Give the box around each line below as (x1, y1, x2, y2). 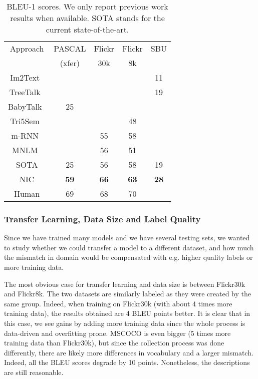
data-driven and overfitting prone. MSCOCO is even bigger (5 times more (4, 327, 231, 338)
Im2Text (10, 72, 40, 83)
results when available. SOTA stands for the (10, 12, 165, 24)
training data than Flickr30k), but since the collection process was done (4, 337, 224, 348)
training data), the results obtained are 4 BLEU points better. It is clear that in (4, 308, 250, 318)
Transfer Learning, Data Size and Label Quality (4, 212, 201, 225)
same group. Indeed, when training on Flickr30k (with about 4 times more (4, 298, 232, 308)
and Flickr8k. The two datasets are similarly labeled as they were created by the (4, 288, 251, 299)
